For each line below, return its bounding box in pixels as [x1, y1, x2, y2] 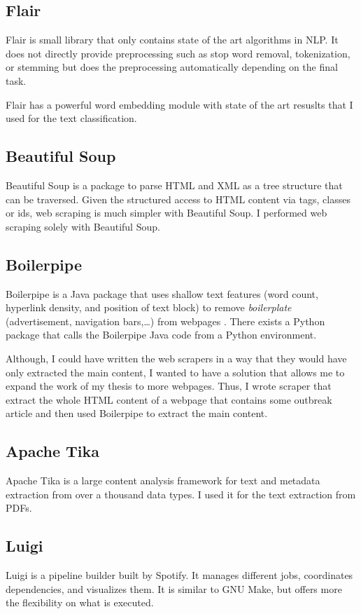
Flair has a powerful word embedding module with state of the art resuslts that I [6, 97, 353, 111]
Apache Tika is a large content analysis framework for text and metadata [6, 473, 320, 488]
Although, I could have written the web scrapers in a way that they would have [6, 350, 347, 365]
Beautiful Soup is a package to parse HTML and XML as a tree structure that [6, 177, 343, 192]
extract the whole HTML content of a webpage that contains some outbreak [6, 392, 332, 407]
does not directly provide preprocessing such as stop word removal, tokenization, [6, 46, 351, 60]
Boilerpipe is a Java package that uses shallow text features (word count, [6, 286, 318, 301]
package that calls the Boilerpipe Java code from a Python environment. [6, 327, 317, 342]
